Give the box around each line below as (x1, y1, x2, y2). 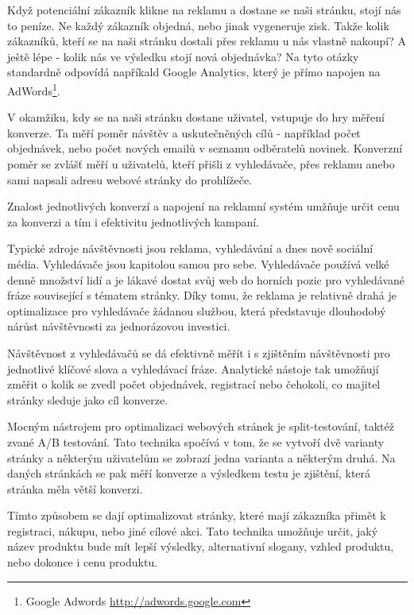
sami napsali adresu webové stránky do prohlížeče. (7, 171, 253, 188)
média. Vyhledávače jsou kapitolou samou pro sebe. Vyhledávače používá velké (7, 255, 389, 272)
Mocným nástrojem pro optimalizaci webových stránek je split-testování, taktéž (7, 418, 394, 435)
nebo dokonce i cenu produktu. (7, 554, 158, 571)
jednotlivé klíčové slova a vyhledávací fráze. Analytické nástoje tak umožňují (7, 360, 379, 377)
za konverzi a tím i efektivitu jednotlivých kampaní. (7, 213, 260, 230)
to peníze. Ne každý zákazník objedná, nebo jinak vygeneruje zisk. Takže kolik (7, 17, 389, 33)
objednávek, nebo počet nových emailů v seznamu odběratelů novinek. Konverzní (7, 140, 403, 157)
